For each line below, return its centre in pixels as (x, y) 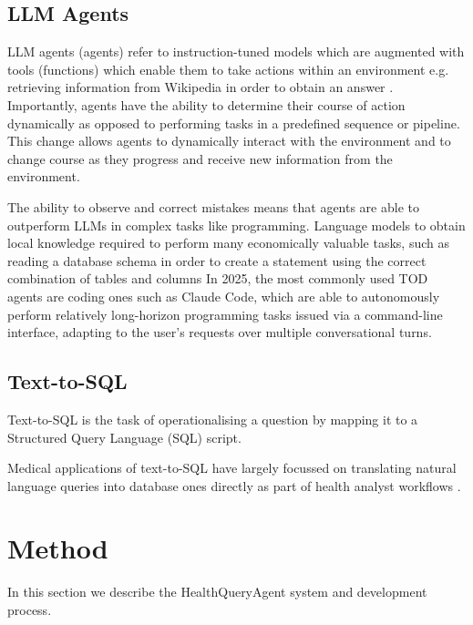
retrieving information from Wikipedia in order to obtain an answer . (201, 87)
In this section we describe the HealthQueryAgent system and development (217, 592)
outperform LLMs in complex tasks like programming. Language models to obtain (236, 225)
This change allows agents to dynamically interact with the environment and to (229, 141)
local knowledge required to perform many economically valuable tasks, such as (228, 243)
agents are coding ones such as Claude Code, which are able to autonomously (224, 296)
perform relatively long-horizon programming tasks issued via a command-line (225, 314)
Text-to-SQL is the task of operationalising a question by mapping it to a (213, 419)
